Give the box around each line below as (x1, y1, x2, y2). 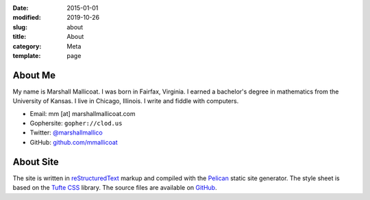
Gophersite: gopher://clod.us (29, 119, 123, 128)
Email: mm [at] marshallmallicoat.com (29, 109, 136, 117)
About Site (12, 156, 59, 167)
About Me (12, 69, 56, 81)
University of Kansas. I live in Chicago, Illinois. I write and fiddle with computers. (12, 97, 239, 105)
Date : (12, 4, 29, 12)
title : (12, 33, 27, 41)
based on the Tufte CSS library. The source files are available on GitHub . (12, 184, 217, 192)
